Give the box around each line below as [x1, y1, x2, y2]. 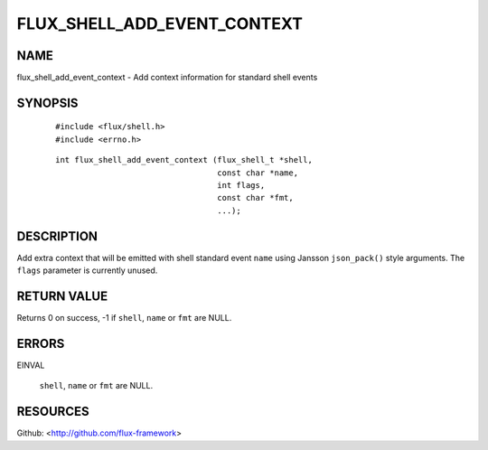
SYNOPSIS [16, 95, 79, 110]
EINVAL [16, 360, 45, 370]
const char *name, [217, 167, 298, 178]
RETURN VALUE [16, 288, 108, 304]
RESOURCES [16, 404, 89, 419]
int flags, [217, 181, 266, 191]
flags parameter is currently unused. [16, 265, 158, 276]
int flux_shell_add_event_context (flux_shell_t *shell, [55, 155, 314, 165]
